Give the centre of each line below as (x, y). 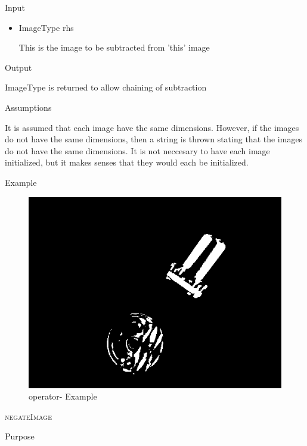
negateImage (28, 416)
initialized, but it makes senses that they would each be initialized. (127, 162)
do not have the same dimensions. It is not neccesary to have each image (137, 150)
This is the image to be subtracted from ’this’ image (114, 47)
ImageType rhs (46, 27)
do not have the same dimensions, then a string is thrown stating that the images (154, 139)
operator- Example (63, 396)
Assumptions (28, 107)
